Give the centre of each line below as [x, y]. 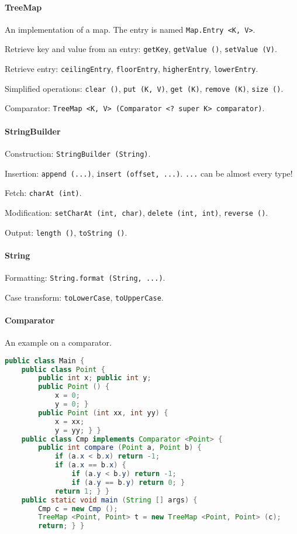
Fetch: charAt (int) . [43, 193]
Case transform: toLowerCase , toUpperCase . [84, 297]
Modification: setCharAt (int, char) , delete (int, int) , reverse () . [137, 212]
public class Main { [45, 361]
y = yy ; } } [78, 430]
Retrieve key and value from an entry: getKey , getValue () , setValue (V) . [141, 49]
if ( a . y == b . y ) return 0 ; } [128, 482]
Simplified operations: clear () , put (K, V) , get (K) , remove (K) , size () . [144, 88]
